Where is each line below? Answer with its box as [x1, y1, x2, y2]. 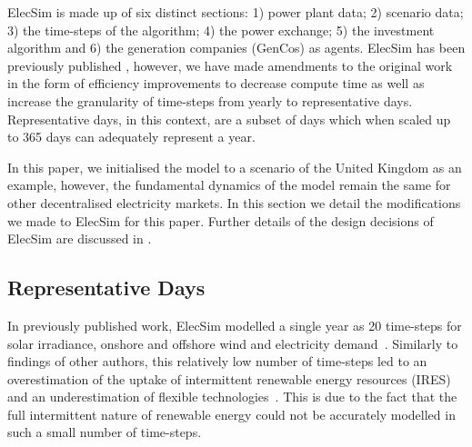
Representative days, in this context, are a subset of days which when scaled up [7, 109, 451, 128]
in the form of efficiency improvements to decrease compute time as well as [7, 74, 425, 93]
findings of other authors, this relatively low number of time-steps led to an [7, 352, 427, 371]
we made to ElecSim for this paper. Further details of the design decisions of [7, 211, 434, 230]
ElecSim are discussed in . [7, 229, 152, 248]
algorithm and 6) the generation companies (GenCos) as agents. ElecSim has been [7, 38, 466, 57]
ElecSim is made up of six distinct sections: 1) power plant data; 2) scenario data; [7, 3, 464, 21]
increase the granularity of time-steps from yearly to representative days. [7, 91, 413, 110]
